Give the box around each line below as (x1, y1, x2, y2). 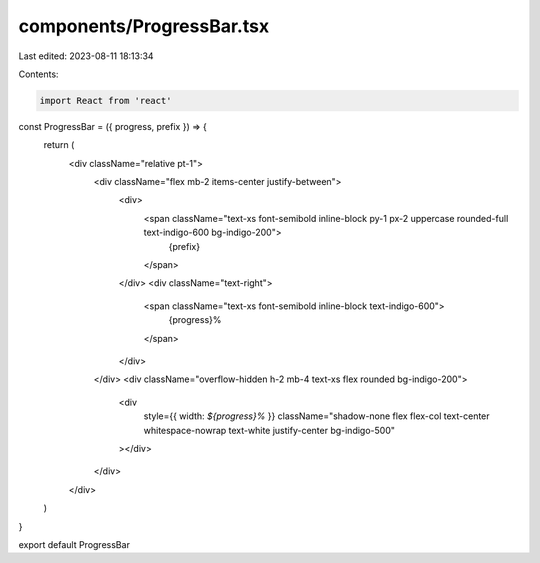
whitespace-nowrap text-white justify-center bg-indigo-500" (143, 424, 395, 436)
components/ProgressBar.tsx (18, 15, 270, 37)
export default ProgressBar (18, 538, 130, 550)
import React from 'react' (39, 95, 172, 106)
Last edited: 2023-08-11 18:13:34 (18, 50, 154, 62)
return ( (43, 139, 75, 151)
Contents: (18, 68, 59, 80)
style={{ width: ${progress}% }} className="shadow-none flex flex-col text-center (143, 410, 490, 422)
